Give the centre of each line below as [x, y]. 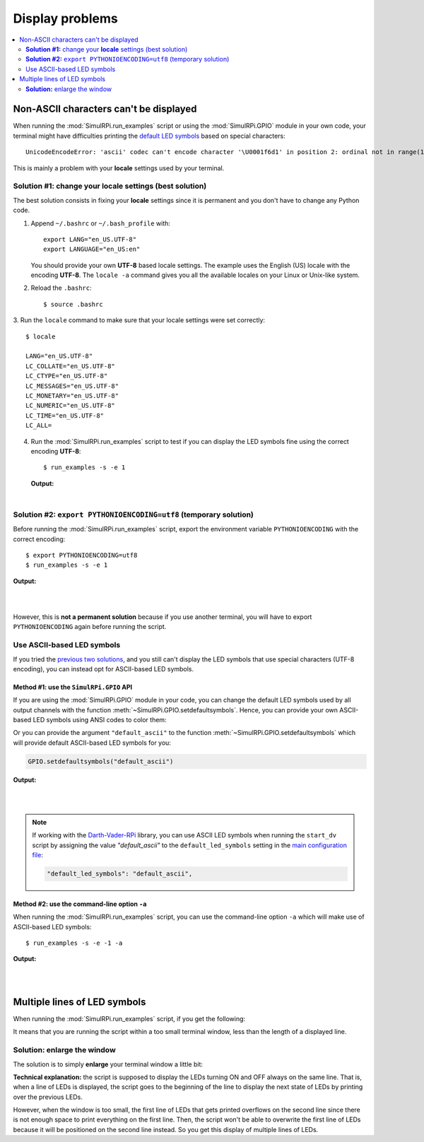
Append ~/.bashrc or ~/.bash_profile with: [101, 223]
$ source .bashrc [73, 304]
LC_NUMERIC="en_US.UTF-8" [71, 406]
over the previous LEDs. [48, 1097]
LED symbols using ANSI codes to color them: [100, 720]
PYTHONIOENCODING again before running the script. [90, 627]
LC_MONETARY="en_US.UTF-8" [72, 395]
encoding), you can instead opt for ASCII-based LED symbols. [104, 669]
